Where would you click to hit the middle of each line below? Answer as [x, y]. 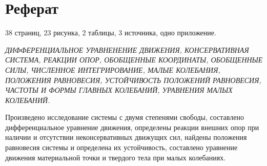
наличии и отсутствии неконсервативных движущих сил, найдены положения [126, 137]
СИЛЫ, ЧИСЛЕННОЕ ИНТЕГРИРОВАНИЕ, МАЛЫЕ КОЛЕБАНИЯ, [113, 69]
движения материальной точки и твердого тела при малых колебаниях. [116, 157]
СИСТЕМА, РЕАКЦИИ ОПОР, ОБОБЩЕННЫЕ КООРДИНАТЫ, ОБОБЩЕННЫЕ [134, 60]
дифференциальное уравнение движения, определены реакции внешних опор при [132, 127]
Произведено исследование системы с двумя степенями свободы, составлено [125, 117]
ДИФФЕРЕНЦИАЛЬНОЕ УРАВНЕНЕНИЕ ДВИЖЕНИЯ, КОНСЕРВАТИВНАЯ [127, 49]
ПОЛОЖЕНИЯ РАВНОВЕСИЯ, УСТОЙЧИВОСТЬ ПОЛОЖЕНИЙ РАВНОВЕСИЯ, [133, 80]
